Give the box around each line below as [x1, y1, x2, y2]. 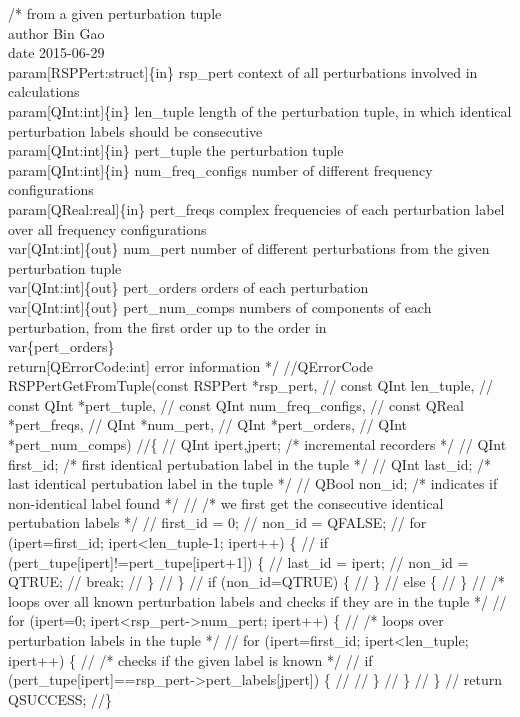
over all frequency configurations [8, 218, 207, 239]
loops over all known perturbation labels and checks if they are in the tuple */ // [8, 590, 507, 611]
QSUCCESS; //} [8, 688, 113, 709]
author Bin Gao [8, 22, 105, 43]
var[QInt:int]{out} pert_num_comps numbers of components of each [8, 296, 432, 317]
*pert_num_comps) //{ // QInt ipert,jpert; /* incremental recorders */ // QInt [8, 434, 507, 455]
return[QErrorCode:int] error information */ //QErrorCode [8, 355, 373, 376]
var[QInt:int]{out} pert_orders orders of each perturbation [8, 277, 369, 298]
